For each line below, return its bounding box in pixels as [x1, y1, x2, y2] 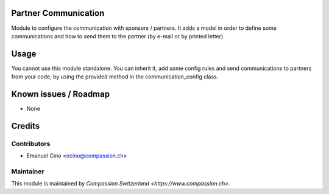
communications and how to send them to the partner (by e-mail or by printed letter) [11, 32, 224, 40]
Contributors [11, 139, 51, 148]
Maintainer [11, 167, 44, 176]
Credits [11, 120, 40, 131]
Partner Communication [11, 8, 105, 18]
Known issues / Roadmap [11, 89, 110, 100]
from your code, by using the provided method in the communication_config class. [11, 73, 219, 80]
